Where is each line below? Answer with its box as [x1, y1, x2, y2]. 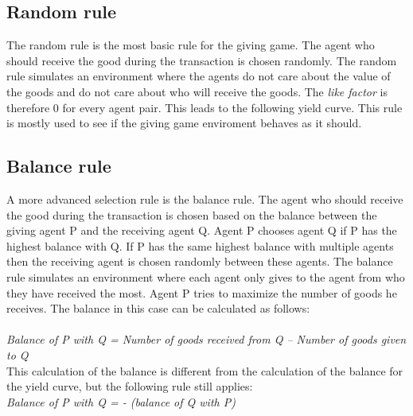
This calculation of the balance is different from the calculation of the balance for [6, 362, 403, 379]
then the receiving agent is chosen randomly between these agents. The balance [6, 253, 393, 270]
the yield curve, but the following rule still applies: [6, 378, 253, 395]
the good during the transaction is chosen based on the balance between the [6, 206, 377, 223]
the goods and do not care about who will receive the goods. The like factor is [6, 83, 388, 99]
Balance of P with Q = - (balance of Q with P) [6, 393, 236, 410]
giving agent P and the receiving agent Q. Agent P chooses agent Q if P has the [6, 222, 397, 239]
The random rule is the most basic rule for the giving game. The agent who [6, 37, 375, 53]
